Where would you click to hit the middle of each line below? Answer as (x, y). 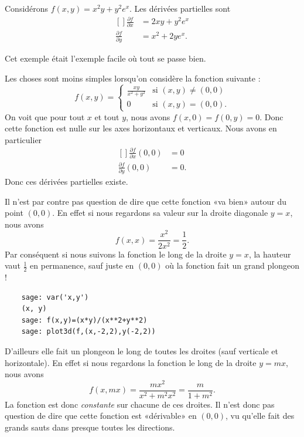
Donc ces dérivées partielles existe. (66, 182)
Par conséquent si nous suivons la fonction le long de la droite (116, 254)
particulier (23, 139)
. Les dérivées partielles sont (180, 8)
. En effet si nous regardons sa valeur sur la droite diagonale (160, 213)
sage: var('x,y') (55, 297)
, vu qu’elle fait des (260, 416)
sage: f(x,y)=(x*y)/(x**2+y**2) (84, 320)
